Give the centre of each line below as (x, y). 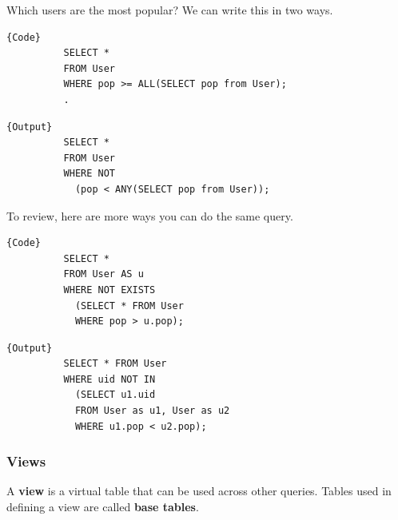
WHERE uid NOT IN (109, 379)
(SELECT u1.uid (115, 395)
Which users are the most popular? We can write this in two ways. (170, 10)
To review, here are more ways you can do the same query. (150, 215)
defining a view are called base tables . (103, 507)
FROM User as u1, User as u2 (152, 411)
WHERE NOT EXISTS (109, 290)
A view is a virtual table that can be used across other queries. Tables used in (199, 491)
